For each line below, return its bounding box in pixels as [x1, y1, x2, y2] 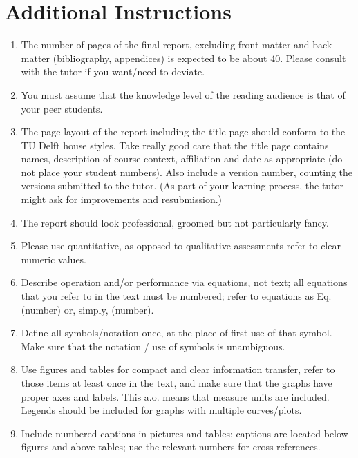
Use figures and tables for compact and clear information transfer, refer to [21, 362, 335, 376]
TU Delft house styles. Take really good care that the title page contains [21, 137, 329, 152]
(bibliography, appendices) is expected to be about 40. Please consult [53, 50, 346, 65]
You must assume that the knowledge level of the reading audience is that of [21, 87, 346, 102]
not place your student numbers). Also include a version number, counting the [21, 164, 353, 179]
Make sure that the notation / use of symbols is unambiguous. [21, 338, 285, 353]
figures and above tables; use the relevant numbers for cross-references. [21, 439, 321, 454]
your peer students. [21, 101, 103, 115]
